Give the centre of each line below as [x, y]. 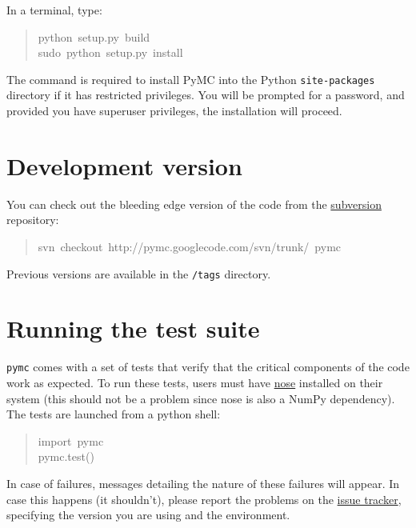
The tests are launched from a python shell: [114, 414]
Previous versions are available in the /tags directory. [139, 273]
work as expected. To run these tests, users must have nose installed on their [195, 382]
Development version [124, 165]
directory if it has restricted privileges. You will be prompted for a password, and [206, 95]
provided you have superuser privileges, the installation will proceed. [174, 111]
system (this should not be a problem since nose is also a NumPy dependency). [201, 398]
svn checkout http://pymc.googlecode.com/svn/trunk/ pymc [190, 246]
